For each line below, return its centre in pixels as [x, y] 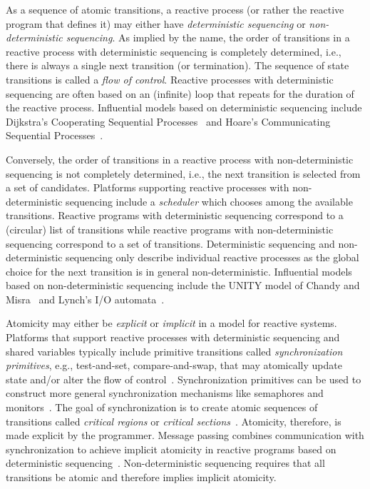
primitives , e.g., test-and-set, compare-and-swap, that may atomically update [174, 365]
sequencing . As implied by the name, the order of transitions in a [208, 37]
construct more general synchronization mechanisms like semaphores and [165, 393]
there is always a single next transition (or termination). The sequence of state [178, 65]
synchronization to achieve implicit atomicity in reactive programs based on [171, 449]
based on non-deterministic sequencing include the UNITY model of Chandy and [183, 285]
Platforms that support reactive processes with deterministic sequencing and [173, 337]
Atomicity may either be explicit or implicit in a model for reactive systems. [171, 323]
